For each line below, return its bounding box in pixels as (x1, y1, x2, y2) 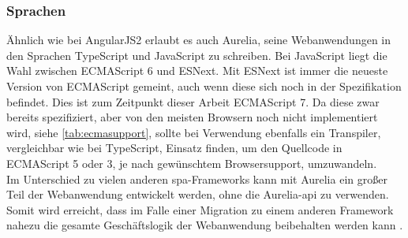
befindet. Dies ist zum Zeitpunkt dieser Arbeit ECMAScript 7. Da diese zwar (6, 93, 380, 110)
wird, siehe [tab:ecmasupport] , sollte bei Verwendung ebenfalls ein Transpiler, (6, 124, 381, 140)
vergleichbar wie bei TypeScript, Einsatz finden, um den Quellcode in (6, 139, 342, 156)
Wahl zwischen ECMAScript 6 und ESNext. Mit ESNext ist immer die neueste (6, 62, 388, 79)
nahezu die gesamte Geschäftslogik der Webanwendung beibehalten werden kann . (6, 217, 403, 233)
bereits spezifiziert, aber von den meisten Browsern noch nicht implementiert (6, 109, 378, 125)
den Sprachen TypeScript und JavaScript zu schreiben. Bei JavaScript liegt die (6, 46, 387, 63)
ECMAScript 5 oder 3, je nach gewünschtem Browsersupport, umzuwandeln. (6, 154, 377, 171)
